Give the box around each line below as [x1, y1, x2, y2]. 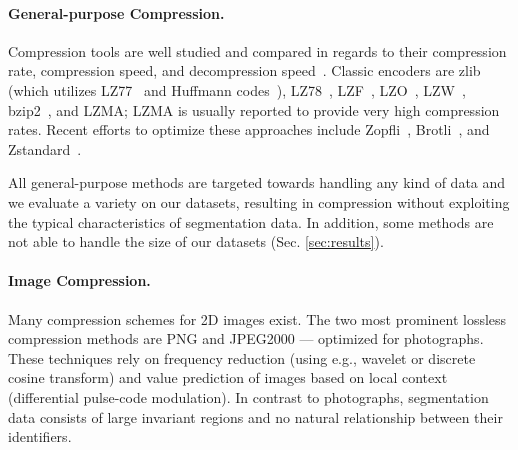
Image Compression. [8, 270, 151, 291]
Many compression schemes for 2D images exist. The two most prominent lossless [8, 308, 507, 329]
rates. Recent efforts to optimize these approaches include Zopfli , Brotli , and [8, 119, 490, 140]
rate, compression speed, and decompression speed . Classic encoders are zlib [8, 60, 481, 81]
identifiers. [8, 426, 72, 447]
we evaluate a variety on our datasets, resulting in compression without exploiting [8, 191, 510, 212]
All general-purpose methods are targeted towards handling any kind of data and [8, 172, 506, 193]
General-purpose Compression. [8, 2, 225, 23]
